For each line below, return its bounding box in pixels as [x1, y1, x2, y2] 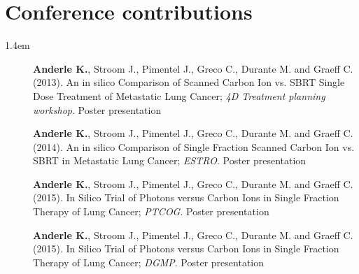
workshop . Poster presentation [33, 102, 162, 117]
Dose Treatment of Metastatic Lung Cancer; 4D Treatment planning [33, 88, 325, 103]
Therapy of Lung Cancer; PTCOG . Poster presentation [33, 204, 269, 219]
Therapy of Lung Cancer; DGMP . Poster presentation [33, 254, 265, 269]
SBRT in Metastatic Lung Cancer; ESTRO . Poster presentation [33, 153, 307, 168]
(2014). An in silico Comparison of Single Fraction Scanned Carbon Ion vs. [33, 139, 355, 154]
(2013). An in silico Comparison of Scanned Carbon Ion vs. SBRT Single [33, 75, 345, 89]
